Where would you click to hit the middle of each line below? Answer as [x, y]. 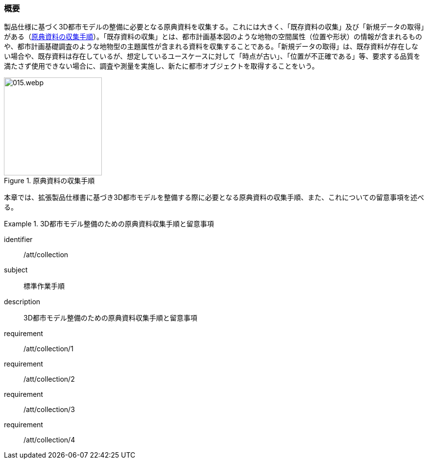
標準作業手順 [44, 286]
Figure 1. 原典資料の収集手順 [49, 181]
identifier [18, 240]
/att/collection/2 [49, 379]
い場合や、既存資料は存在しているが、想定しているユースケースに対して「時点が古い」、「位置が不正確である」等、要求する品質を [212, 56]
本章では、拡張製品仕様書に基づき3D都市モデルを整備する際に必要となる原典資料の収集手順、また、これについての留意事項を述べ [214, 197]
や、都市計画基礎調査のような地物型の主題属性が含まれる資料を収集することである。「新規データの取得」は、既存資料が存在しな [211, 47]
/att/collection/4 [49, 440]
